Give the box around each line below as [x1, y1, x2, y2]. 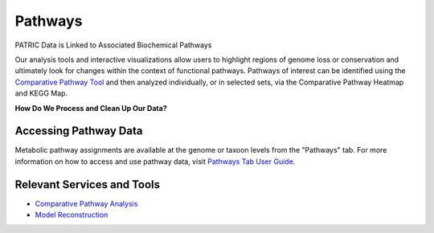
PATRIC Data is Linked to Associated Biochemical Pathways [14, 40, 212, 50]
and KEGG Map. [14, 88, 68, 98]
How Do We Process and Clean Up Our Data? [14, 103, 168, 112]
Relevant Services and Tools [14, 178, 161, 191]
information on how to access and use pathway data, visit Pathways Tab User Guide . [14, 157, 296, 166]
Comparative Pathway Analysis [35, 198, 138, 208]
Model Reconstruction [35, 210, 108, 220]
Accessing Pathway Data [14, 125, 143, 138]
